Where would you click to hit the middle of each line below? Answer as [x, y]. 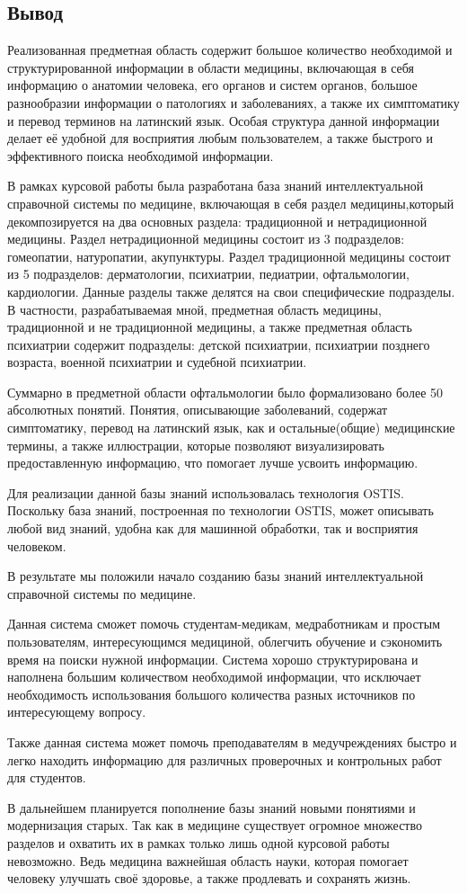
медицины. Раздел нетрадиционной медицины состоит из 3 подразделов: [206, 239]
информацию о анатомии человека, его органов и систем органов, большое [212, 85]
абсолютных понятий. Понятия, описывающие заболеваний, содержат [198, 410]
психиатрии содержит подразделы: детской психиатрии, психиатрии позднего [219, 344]
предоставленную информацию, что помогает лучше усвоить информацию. [213, 463]
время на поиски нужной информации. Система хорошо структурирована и [213, 659]
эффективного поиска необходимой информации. [141, 155]
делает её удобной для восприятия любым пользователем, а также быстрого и [220, 138]
